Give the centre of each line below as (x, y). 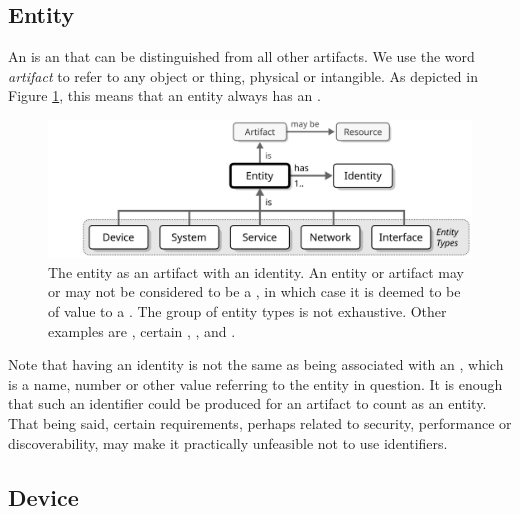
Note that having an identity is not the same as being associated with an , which (256, 364)
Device (43, 496)
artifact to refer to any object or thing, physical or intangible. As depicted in (243, 75)
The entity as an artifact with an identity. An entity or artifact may (256, 271)
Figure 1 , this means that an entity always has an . (164, 95)
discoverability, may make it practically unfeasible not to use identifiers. (228, 442)
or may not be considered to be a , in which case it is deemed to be (254, 291)
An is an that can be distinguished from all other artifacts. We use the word (241, 56)
